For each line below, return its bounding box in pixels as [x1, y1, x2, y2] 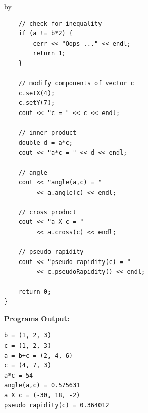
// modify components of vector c [18, 80, 134, 87]
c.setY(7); [18, 99, 55, 107]
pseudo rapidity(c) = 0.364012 [4, 401, 109, 409]
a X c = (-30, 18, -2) [4, 391, 80, 399]
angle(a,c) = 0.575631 [4, 382, 80, 389]
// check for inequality [18, 20, 102, 27]
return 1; [33, 50, 66, 57]
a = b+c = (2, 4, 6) [4, 352, 73, 359]
